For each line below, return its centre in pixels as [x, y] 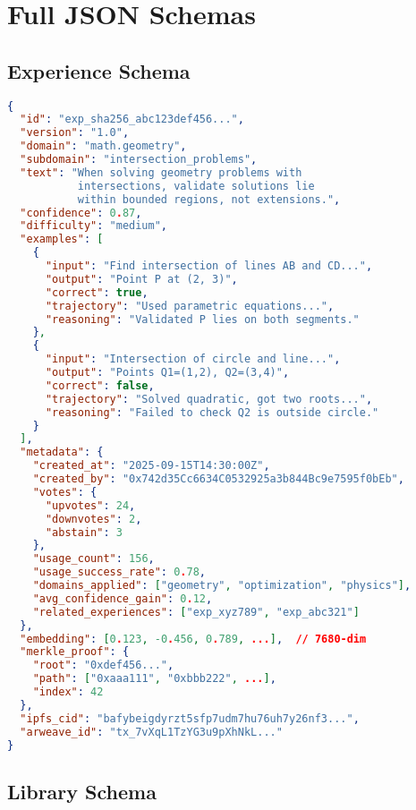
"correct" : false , [100, 385]
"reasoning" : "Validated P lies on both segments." [202, 319]
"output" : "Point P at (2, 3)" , [141, 279]
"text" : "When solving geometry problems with [161, 172]
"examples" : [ [62, 239]
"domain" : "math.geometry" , [103, 146]
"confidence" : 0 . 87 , [81, 213]
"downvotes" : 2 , [93, 519]
